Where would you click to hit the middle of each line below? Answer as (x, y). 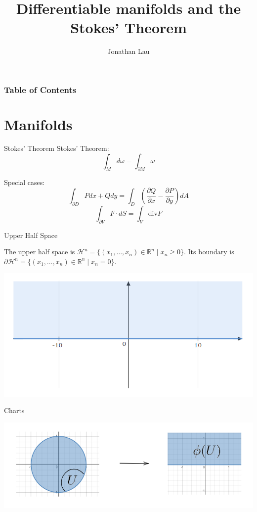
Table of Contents (40, 89)
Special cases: (24, 182)
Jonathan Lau (128, 51)
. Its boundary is (209, 252)
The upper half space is (40, 252)
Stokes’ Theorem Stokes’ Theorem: (57, 148)
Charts (14, 410)
